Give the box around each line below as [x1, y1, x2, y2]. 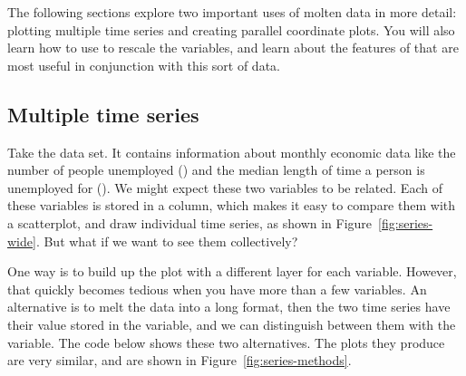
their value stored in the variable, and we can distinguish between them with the [7, 314, 456, 333]
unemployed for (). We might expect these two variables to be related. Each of [7, 178, 442, 197]
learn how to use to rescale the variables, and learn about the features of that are [7, 38, 459, 57]
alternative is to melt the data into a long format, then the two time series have [7, 297, 451, 316]
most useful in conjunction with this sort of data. [7, 55, 280, 74]
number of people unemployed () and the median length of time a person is [7, 160, 425, 179]
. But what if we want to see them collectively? [35, 231, 298, 250]
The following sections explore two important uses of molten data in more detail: [7, 3, 457, 21]
